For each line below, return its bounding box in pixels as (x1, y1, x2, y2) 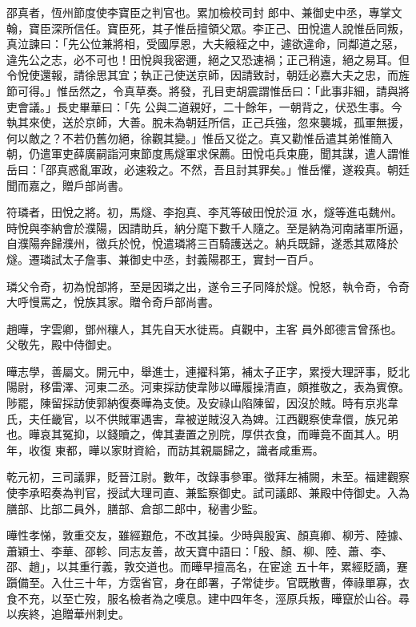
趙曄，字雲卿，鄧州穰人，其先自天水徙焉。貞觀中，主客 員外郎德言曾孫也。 (6, 320, 402, 337)
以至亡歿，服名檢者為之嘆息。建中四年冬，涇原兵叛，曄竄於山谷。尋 (50, 589, 410, 606)
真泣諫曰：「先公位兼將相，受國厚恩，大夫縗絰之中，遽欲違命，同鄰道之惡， (6, 35, 404, 52)
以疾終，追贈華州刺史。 (6, 605, 130, 622)
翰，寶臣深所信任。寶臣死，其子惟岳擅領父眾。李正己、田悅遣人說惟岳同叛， (6, 19, 410, 36)
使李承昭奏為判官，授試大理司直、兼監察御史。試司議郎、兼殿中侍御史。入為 (6, 484, 410, 501)
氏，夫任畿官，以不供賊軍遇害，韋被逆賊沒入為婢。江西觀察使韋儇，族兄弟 (6, 410, 398, 427)
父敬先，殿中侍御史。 (6, 336, 118, 353)
